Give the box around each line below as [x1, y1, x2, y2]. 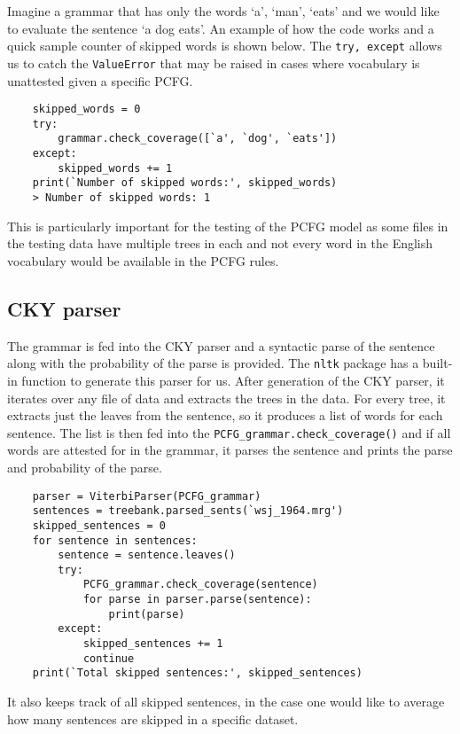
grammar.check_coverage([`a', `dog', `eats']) [58, 132, 338, 145]
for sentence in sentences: [32, 534, 198, 547]
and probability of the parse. [7, 457, 162, 476]
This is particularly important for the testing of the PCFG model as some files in [7, 216, 448, 235]
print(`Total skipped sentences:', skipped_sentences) [32, 667, 363, 680]
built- [422, 354, 453, 372]
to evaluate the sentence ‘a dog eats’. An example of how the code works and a [7, 19, 434, 37]
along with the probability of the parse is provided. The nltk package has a [7, 354, 419, 372]
